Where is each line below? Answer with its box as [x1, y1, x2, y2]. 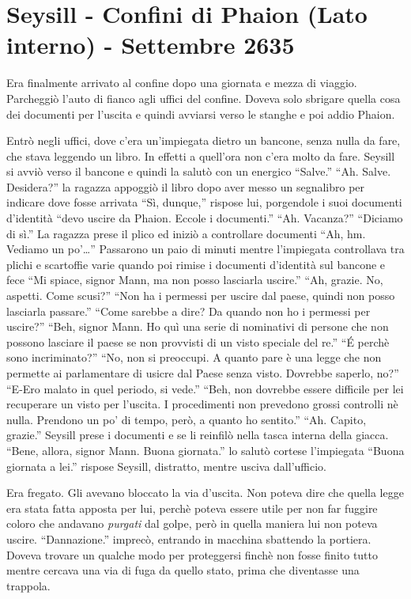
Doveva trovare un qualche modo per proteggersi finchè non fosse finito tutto [6, 546, 379, 563]
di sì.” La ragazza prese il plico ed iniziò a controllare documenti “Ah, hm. [6, 225, 366, 241]
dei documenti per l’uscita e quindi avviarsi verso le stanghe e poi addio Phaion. [6, 105, 395, 122]
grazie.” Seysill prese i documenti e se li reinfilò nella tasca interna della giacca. [6, 427, 389, 443]
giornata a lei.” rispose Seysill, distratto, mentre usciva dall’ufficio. [6, 457, 326, 474]
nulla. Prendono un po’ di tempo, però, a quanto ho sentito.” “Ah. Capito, [6, 411, 367, 427]
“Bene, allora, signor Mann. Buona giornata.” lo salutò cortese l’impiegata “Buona [6, 442, 405, 458]
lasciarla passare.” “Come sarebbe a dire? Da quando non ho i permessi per [6, 302, 371, 319]
